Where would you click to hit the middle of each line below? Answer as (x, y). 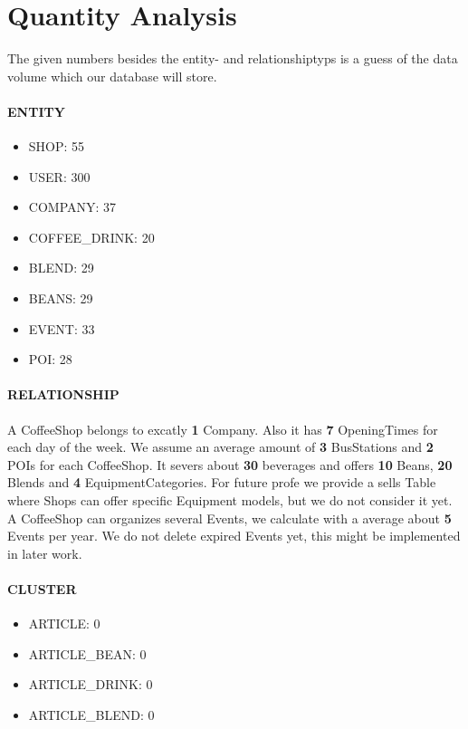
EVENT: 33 (62, 328)
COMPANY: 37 (72, 207)
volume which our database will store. (112, 76)
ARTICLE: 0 (64, 623)
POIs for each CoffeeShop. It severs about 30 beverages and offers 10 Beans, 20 (230, 464)
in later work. (45, 553)
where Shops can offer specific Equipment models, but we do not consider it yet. (230, 500)
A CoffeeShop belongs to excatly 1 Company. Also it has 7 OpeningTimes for (223, 429)
